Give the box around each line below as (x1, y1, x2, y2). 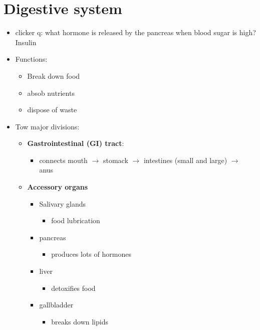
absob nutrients (27, 87, 75, 98)
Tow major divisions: (15, 121, 80, 131)
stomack (103, 154, 128, 165)
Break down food (27, 70, 80, 81)
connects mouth (39, 154, 88, 165)
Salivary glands (39, 198, 86, 209)
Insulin (15, 37, 37, 47)
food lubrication (51, 215, 100, 226)
